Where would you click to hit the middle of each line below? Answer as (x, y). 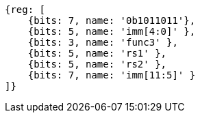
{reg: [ (25, 10)
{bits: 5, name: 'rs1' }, (97, 53)
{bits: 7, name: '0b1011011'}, (112, 20)
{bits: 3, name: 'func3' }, (103, 42)
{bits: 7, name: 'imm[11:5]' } (112, 75)
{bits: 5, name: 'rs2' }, (97, 64)
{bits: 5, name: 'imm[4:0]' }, (112, 31)
